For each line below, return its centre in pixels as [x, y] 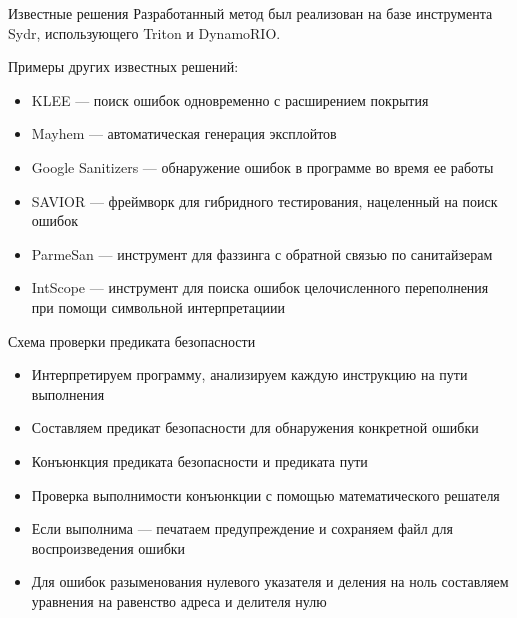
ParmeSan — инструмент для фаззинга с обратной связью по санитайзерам [262, 253]
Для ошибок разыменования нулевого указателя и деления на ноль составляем [270, 581]
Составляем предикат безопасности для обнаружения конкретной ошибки [255, 427]
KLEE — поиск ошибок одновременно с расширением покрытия [230, 99]
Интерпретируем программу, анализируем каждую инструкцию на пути [249, 374]
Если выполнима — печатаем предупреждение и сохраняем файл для [242, 528]
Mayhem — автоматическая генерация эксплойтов [184, 133]
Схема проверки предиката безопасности [132, 340]
